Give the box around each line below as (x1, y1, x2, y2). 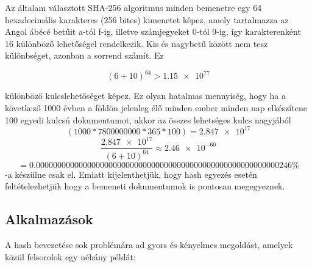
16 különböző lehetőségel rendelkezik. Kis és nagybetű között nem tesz (5, 37, 268, 49)
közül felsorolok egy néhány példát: (5, 250, 136, 263)
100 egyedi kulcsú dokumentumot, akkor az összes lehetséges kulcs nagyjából (5, 113, 291, 126)
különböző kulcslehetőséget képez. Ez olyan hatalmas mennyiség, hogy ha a (5, 89, 286, 102)
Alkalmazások (5, 210, 93, 229)
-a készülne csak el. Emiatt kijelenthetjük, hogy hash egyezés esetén (5, 167, 257, 180)
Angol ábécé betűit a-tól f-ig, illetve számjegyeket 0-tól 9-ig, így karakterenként (5, 25, 301, 38)
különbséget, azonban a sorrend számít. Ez (5, 49, 164, 62)
